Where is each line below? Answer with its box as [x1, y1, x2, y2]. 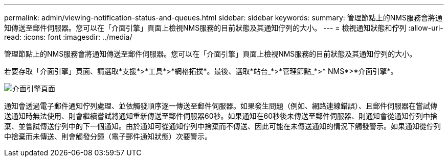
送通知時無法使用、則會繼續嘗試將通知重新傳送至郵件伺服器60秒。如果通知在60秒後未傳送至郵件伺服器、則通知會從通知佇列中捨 [4, 112, 438, 120]
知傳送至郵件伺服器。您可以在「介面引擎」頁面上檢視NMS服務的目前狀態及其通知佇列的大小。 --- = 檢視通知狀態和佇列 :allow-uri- [4, 23, 443, 32]
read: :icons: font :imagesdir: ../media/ [4, 33, 132, 41]
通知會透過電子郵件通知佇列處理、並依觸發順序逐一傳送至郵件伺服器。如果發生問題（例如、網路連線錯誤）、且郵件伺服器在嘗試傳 [4, 101, 437, 110]
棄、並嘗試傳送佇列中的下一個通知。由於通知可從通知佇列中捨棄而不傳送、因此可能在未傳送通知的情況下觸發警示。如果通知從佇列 [4, 122, 441, 130]
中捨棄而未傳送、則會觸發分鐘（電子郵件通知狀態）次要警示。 [4, 132, 212, 141]
